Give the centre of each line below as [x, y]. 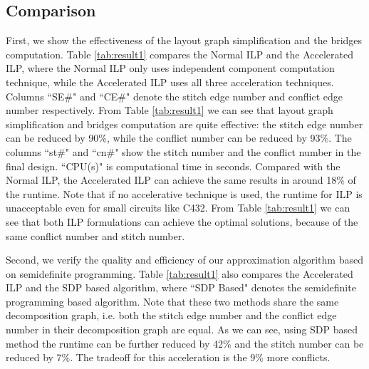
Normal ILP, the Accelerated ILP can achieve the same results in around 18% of [181, 180]
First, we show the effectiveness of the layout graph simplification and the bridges [184, 40]
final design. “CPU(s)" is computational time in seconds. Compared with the [173, 166]
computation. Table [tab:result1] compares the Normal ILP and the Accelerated [180, 54]
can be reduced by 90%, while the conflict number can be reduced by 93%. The [179, 138]
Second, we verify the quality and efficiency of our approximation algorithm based [184, 260]
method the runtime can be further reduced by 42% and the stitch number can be [185, 343]
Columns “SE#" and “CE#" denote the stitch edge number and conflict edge [175, 96]
